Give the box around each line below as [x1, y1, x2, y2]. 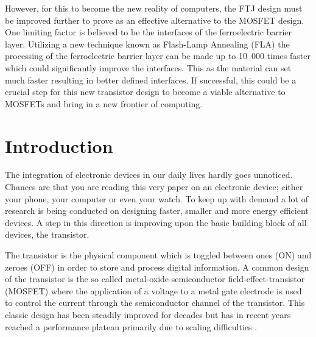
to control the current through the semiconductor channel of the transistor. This [5, 296, 305, 309]
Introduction [5, 133, 113, 158]
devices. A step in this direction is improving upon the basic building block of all [5, 216, 307, 229]
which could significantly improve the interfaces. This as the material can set [5, 61, 292, 74]
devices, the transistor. [5, 228, 90, 241]
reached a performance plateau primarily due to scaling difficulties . [5, 320, 258, 333]
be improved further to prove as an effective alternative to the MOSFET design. [5, 13, 304, 26]
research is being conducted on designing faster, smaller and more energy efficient [5, 204, 309, 217]
